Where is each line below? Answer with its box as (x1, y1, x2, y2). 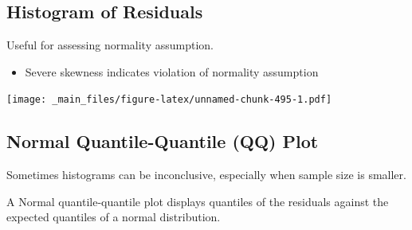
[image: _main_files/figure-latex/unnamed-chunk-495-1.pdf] (6, 94, 332, 106)
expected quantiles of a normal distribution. (6, 209, 221, 225)
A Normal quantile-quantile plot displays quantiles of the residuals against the (6, 193, 389, 209)
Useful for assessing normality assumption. (6, 37, 214, 53)
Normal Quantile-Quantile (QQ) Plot (6, 129, 319, 154)
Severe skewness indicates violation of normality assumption (25, 63, 319, 80)
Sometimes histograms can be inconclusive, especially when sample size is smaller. (6, 166, 406, 183)
